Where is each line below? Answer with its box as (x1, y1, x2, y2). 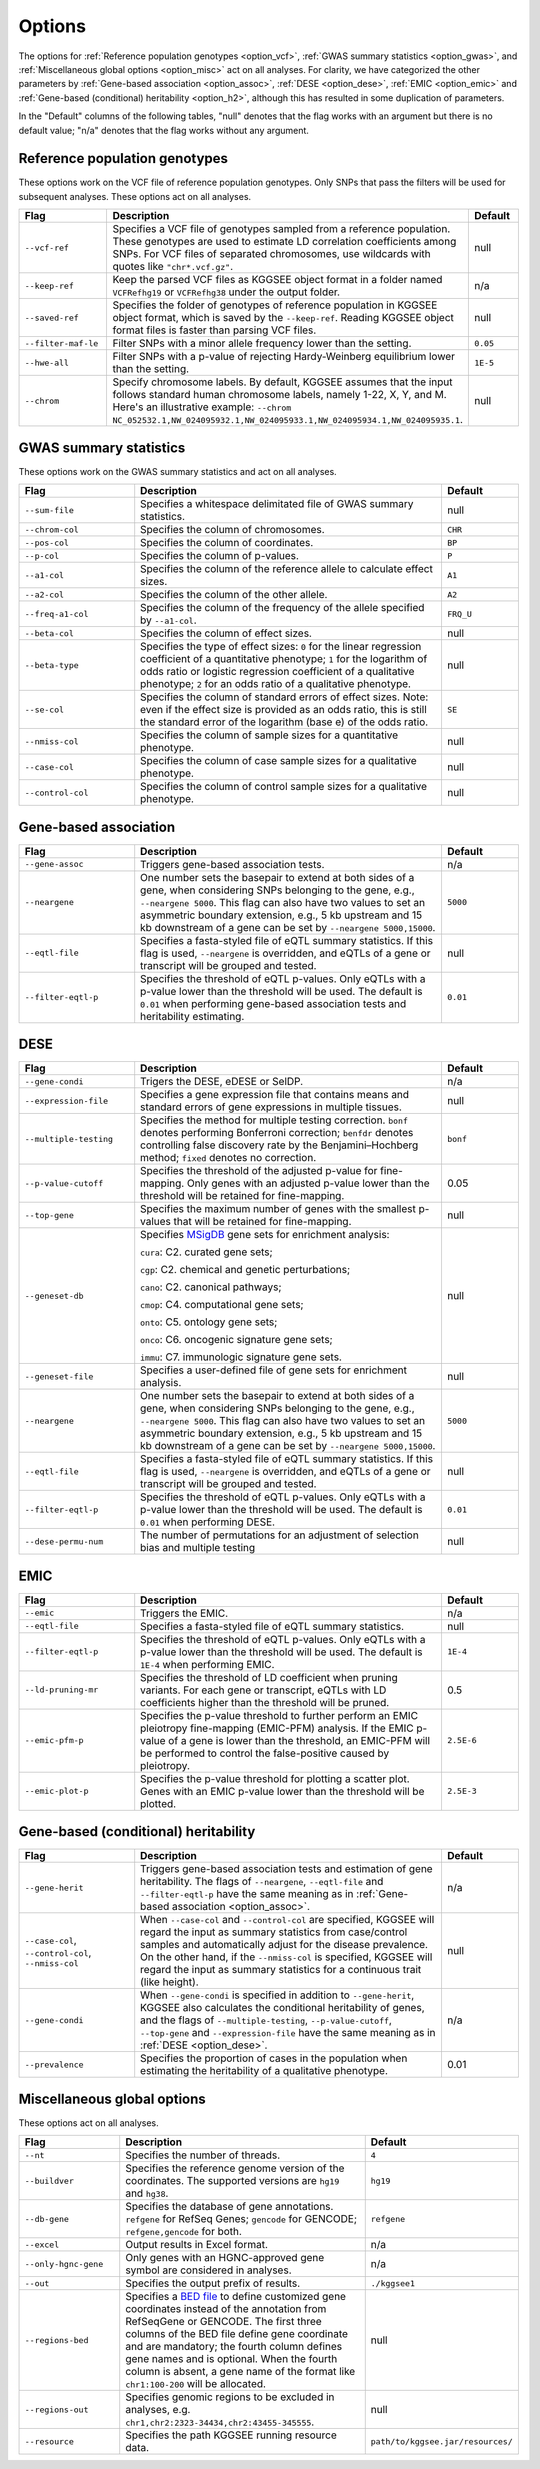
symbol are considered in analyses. (125, 2263, 292, 2277)
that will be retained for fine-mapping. (173, 1215, 352, 1229)
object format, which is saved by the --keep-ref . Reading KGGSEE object (112, 311, 455, 325)
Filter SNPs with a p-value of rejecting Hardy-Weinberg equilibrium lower (112, 350, 455, 364)
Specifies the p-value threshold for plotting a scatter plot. (140, 1771, 410, 1785)
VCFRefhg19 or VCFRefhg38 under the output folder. (112, 285, 340, 299)
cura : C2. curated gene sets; (140, 1245, 274, 1259)
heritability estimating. (140, 1009, 245, 1023)
